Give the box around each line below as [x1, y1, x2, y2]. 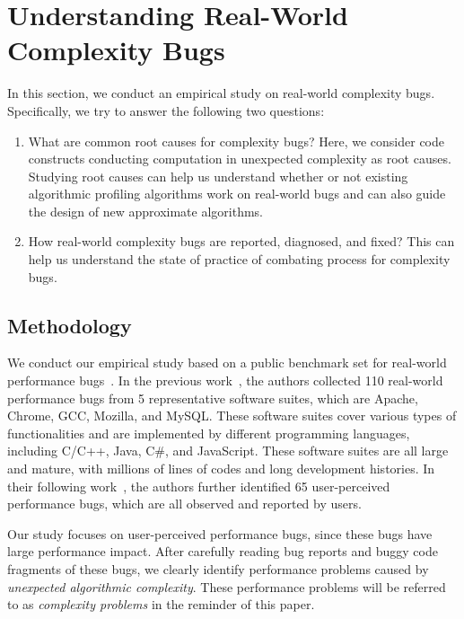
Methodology [7, 311, 132, 339]
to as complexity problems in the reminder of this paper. [7, 595, 315, 614]
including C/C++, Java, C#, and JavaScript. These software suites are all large [7, 441, 449, 460]
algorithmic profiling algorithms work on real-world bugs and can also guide [28, 184, 446, 203]
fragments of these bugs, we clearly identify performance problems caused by [7, 559, 429, 578]
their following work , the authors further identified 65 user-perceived [7, 476, 390, 495]
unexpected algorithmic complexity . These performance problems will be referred [7, 577, 446, 596]
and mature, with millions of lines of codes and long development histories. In [7, 459, 435, 478]
